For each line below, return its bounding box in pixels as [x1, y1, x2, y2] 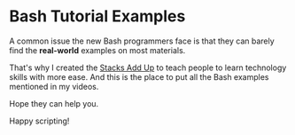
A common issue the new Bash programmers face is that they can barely [9, 36, 275, 46]
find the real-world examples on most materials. [9, 44, 186, 55]
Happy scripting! [9, 115, 70, 126]
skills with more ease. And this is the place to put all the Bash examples [9, 71, 269, 82]
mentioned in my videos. [9, 81, 99, 91]
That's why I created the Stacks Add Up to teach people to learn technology [9, 62, 287, 73]
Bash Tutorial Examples [9, 6, 186, 27]
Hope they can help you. [9, 98, 99, 108]
